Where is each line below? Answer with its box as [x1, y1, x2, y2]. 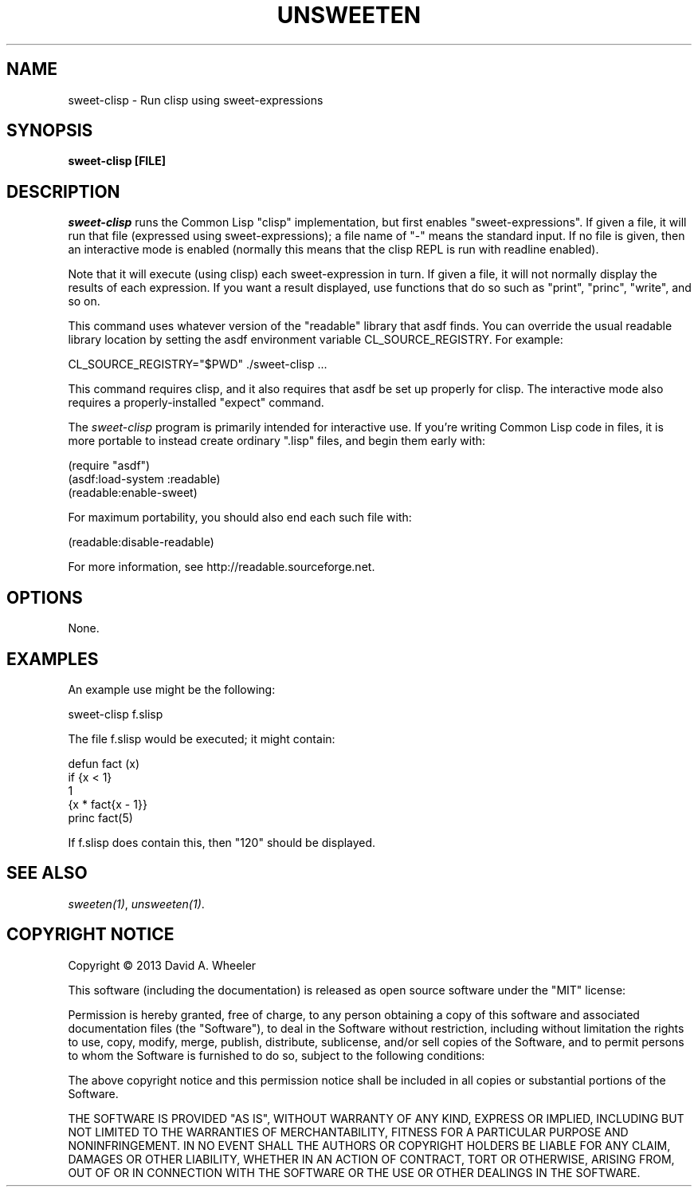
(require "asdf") [68, 459, 151, 473]
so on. [68, 294, 100, 309]
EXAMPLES [6, 648, 99, 669]
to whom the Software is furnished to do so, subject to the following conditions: [68, 1048, 485, 1062]
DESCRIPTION [6, 181, 120, 202]
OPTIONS [6, 587, 83, 608]
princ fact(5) [68, 810, 133, 825]
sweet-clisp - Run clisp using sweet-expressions [68, 93, 324, 107]
